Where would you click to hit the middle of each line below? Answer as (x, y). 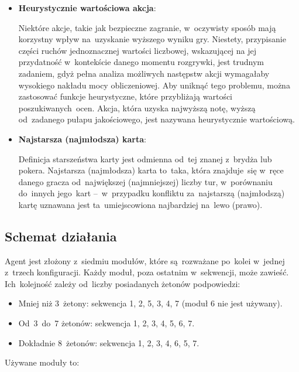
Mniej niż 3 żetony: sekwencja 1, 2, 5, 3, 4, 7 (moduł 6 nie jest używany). (150, 303)
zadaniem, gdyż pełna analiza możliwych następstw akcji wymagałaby (144, 73)
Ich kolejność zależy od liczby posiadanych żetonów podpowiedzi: (123, 283)
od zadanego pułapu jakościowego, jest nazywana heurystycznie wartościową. (157, 119)
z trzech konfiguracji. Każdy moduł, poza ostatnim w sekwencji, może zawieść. (147, 272)
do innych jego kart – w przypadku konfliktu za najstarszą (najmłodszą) (152, 193)
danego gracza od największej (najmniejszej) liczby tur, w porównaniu (145, 181)
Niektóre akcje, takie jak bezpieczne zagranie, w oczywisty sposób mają (147, 27)
